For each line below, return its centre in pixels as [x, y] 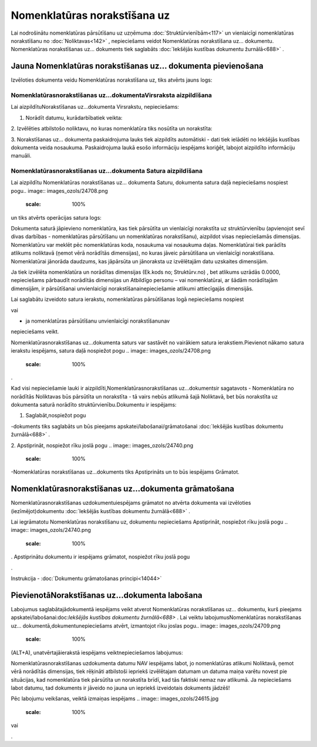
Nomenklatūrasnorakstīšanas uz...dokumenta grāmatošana [123, 489]
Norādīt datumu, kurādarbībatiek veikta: [74, 118]
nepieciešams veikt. [35, 331]
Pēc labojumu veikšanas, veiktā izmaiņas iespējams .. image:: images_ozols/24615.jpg [115, 699]
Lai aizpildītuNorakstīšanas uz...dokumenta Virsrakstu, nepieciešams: [95, 107]
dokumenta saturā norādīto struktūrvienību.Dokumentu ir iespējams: [94, 405]
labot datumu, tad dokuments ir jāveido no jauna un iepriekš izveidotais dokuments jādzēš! [120, 688]
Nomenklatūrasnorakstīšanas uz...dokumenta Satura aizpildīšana [107, 171]
